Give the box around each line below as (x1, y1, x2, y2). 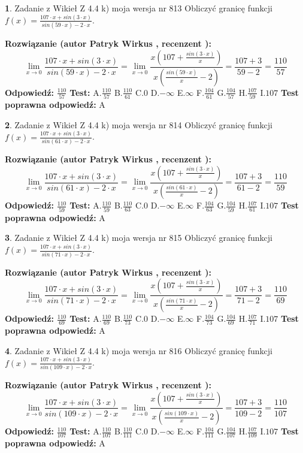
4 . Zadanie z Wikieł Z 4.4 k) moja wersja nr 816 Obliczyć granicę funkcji (5, 344, 272, 357)
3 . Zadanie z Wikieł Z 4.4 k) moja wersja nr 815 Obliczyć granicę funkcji (5, 231, 272, 244)
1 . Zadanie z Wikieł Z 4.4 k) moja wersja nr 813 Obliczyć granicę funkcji (5, 2, 272, 14)
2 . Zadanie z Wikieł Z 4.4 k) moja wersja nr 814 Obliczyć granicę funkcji (5, 118, 272, 131)
